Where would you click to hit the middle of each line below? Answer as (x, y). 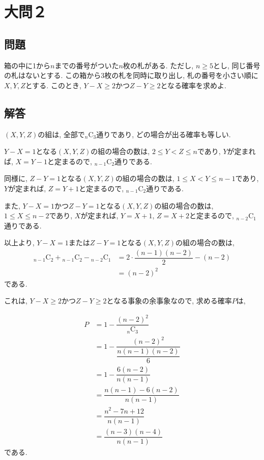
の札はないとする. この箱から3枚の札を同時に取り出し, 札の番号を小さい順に (131, 75)
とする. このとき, (53, 85)
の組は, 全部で (61, 134)
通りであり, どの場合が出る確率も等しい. (164, 134)
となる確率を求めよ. (193, 85)
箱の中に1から (27, 65)
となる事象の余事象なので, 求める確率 (169, 301)
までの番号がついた (87, 65)
